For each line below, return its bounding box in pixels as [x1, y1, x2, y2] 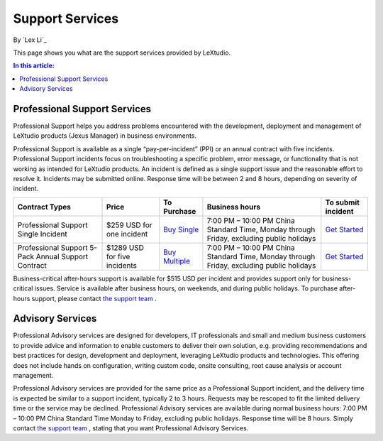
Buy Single [163, 224, 199, 234]
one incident [106, 229, 148, 239]
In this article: [13, 61, 55, 70]
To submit [325, 197, 360, 207]
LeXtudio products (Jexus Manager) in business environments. [13, 131, 197, 140]
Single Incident [17, 229, 67, 239]
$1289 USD [106, 242, 145, 252]
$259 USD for [106, 220, 152, 230]
